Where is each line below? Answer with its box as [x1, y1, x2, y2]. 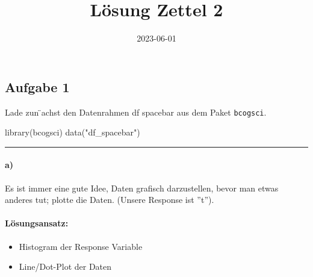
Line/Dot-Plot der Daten [19, 260, 112, 273]
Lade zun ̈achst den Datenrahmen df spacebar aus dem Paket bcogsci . [5, 105, 267, 118]
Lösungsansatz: [5, 217, 69, 229]
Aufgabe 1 [5, 77, 70, 96]
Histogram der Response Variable [19, 240, 143, 252]
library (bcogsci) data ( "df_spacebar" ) [5, 126, 140, 138]
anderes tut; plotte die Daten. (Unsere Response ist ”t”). [5, 193, 214, 206]
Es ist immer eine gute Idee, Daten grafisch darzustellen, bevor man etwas [5, 181, 279, 194]
